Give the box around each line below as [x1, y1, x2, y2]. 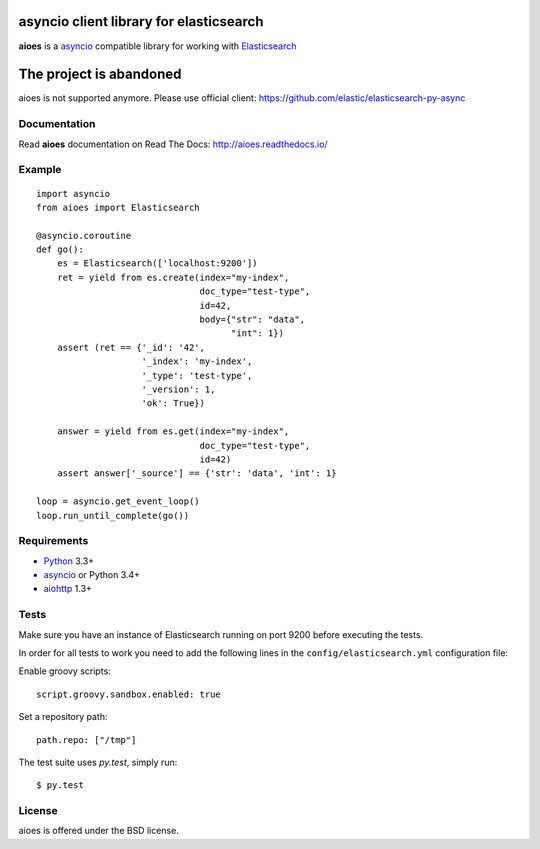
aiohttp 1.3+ [43, 583, 92, 595]
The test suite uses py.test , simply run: [18, 756, 178, 768]
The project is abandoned [18, 66, 182, 83]
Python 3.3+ [43, 555, 95, 567]
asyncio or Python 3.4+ [43, 569, 140, 581]
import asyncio [36, 188, 111, 199]
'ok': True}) [141, 398, 205, 409]
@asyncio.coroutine [36, 230, 132, 241]
